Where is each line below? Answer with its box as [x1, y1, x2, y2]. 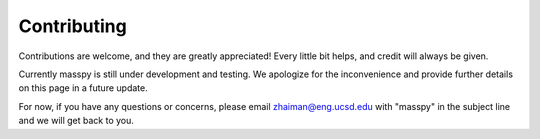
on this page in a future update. [18, 82, 149, 94]
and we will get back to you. [18, 115, 135, 127]
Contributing [18, 15, 127, 37]
